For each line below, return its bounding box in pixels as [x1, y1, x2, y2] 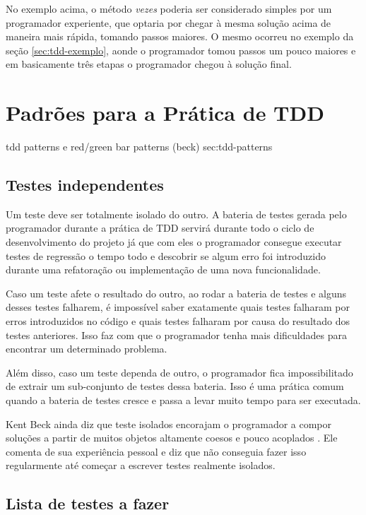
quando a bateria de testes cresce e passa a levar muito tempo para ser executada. [6, 393, 361, 408]
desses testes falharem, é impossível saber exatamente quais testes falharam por [6, 300, 350, 314]
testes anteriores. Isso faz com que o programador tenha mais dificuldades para [6, 327, 347, 342]
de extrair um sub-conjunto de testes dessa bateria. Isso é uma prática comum [6, 379, 344, 393]
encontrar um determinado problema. [6, 341, 167, 356]
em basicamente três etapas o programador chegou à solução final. [6, 57, 292, 71]
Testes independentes [6, 174, 164, 196]
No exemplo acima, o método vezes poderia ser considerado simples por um [6, 1, 332, 16]
